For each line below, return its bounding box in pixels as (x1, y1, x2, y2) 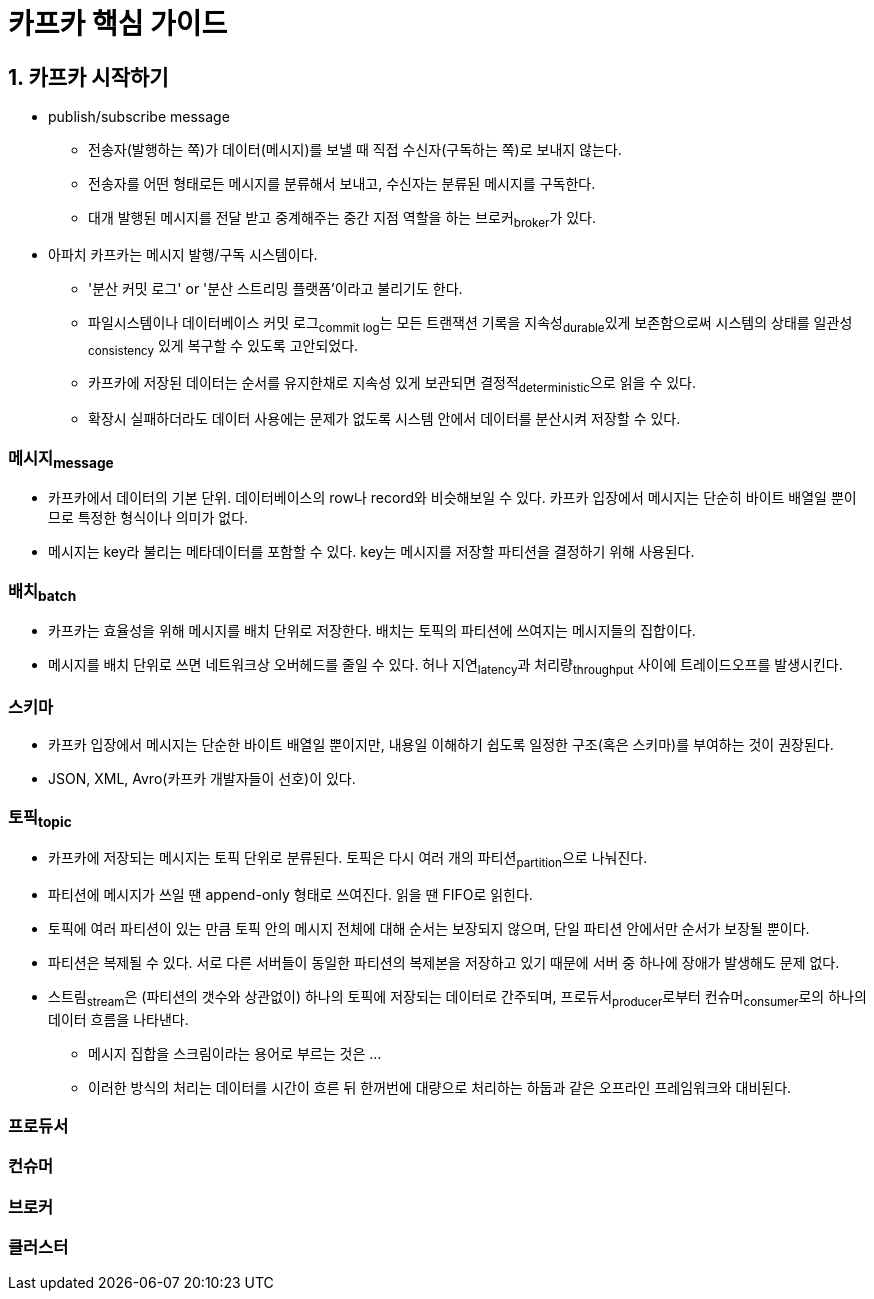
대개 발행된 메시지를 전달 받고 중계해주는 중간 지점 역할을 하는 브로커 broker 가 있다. (88, 209, 597, 230)
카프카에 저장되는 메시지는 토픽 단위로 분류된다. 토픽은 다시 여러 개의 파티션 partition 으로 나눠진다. (48, 848, 648, 870)
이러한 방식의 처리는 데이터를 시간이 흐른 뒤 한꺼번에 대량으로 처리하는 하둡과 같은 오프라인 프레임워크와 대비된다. (88, 1078, 792, 1096)
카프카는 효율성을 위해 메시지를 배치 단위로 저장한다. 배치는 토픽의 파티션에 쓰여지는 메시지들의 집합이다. (48, 622, 696, 640)
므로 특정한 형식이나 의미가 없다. (48, 509, 249, 527)
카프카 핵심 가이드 (8, 7, 228, 41)
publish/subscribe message (48, 108, 230, 126)
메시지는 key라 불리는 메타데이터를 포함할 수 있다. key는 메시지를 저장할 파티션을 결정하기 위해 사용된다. (48, 543, 695, 561)
